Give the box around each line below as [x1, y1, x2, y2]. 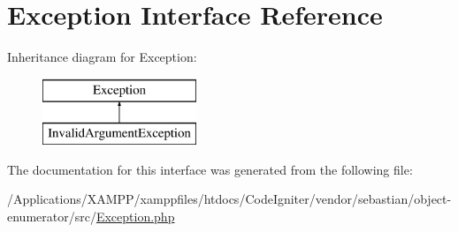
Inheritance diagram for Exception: [7, 48, 197, 66]
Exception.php [95, 207, 175, 226]
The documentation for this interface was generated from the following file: [7, 160, 413, 178]
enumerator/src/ [7, 207, 96, 226]
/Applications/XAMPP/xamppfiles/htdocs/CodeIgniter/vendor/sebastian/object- [7, 190, 452, 208]
